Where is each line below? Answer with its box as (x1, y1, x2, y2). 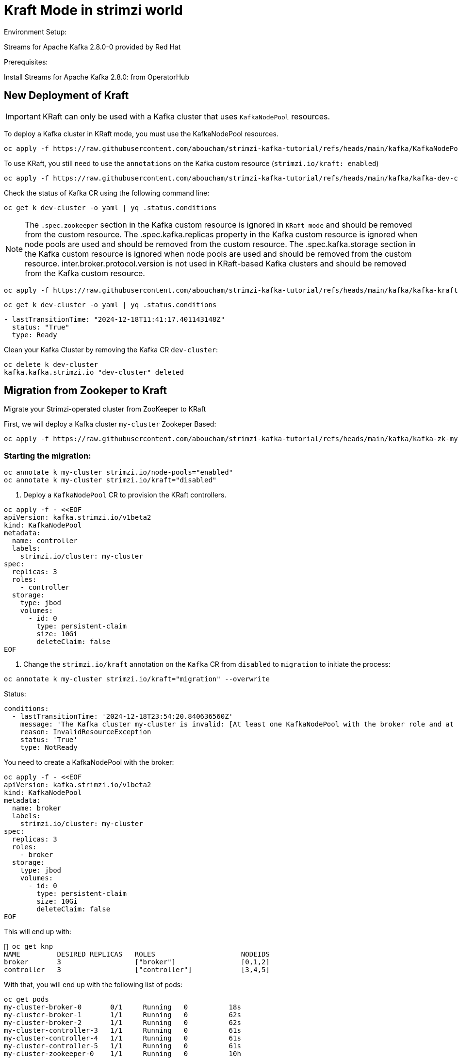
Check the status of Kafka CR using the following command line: (4, 188, 210, 197)
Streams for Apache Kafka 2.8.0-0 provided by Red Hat (4, 42, 181, 51)
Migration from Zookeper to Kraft (4, 384, 167, 397)
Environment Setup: (4, 27, 67, 36)
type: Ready (12, 331, 57, 339)
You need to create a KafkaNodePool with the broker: (4, 758, 174, 767)
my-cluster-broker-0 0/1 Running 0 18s (4, 1003, 241, 1011)
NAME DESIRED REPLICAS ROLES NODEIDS (4, 950, 270, 959)
